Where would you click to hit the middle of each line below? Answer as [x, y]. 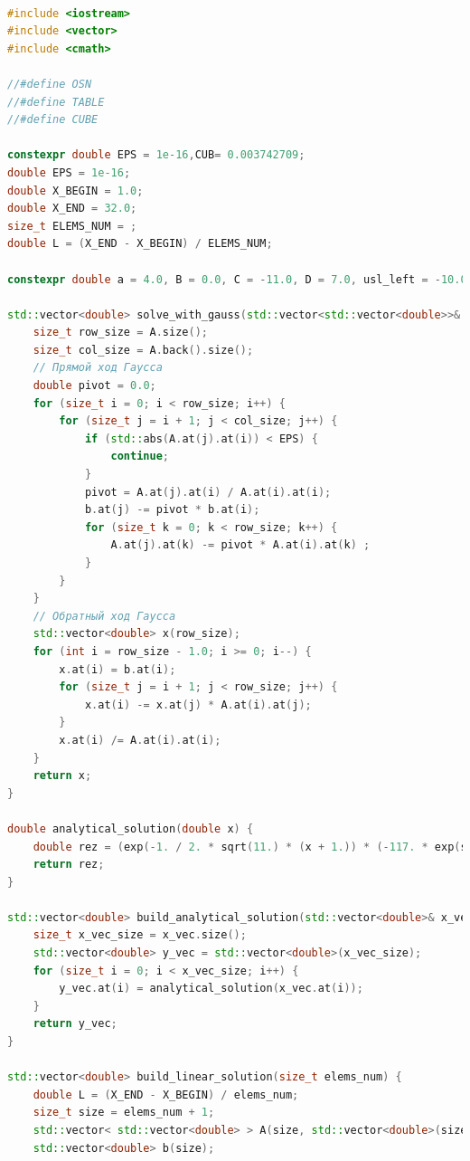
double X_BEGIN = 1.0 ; [75, 190]
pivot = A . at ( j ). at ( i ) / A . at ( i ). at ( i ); [208, 492]
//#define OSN [50, 84]
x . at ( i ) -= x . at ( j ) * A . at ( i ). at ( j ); [198, 704]
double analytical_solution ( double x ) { [131, 828]
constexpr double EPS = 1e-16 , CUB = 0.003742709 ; [156, 155]
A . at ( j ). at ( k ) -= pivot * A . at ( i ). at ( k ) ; [240, 545]
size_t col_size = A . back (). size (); [143, 350]
